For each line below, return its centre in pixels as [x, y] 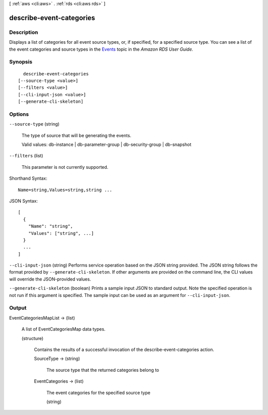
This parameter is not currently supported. [65, 167]
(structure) [33, 338]
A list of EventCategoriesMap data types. [64, 329]
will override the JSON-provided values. [50, 279]
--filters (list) [26, 156]
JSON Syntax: [24, 201]
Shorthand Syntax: [28, 178]
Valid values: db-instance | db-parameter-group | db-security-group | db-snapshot [106, 144]
